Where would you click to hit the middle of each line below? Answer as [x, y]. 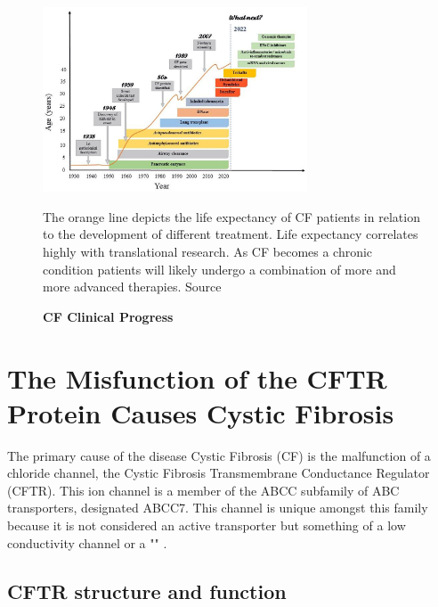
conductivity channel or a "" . [87, 542]
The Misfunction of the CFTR [197, 377]
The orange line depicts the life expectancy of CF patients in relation [231, 216]
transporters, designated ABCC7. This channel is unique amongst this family [218, 508]
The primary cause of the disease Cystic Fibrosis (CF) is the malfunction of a [219, 455]
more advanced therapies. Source [132, 287]
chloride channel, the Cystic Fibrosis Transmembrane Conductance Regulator [219, 473]
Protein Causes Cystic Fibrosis [201, 412]
